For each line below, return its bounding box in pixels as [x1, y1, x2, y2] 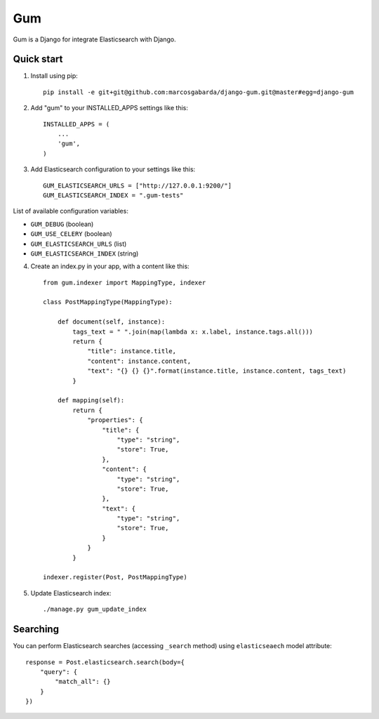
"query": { [39, 668, 78, 675]
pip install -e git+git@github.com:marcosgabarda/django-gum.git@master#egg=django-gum [43, 88, 354, 96]
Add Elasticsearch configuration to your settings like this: [30, 165, 196, 173]
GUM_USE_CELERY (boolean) [30, 230, 112, 238]
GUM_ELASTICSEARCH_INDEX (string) [30, 249, 139, 258]
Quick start [13, 53, 63, 65]
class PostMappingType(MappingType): [43, 298, 173, 306]
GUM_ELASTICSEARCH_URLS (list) [30, 239, 127, 248]
